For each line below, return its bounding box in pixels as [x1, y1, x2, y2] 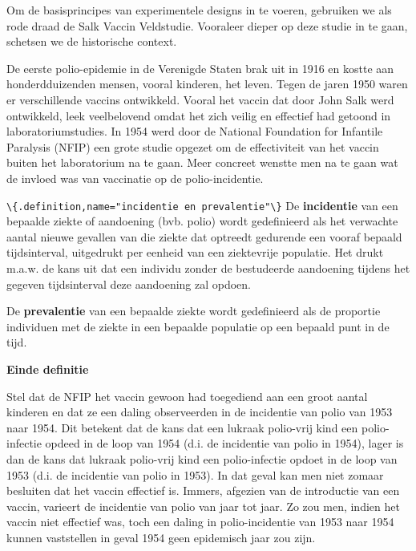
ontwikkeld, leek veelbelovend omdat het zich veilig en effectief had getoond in [6, 107, 391, 124]
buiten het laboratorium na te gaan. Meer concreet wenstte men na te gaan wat [6, 154, 398, 171]
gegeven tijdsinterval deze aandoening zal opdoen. [6, 275, 252, 292]
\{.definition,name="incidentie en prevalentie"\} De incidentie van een [6, 196, 398, 213]
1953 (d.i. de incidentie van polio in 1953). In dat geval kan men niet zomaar [6, 466, 384, 483]
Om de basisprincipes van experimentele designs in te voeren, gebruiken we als [6, 2, 392, 18]
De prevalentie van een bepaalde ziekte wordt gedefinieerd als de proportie [6, 302, 381, 319]
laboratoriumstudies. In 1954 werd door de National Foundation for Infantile [6, 123, 383, 140]
